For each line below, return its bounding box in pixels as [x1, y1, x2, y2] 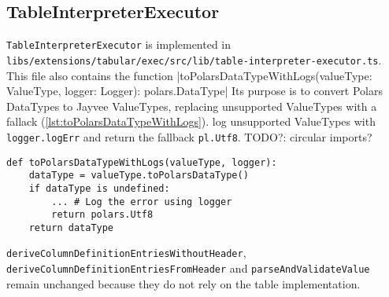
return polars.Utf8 [51, 209, 154, 221]
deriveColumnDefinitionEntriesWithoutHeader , [6, 244, 246, 261]
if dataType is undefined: [28, 182, 170, 194]
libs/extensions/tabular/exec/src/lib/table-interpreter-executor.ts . [6, 51, 382, 68]
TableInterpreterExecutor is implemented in [6, 36, 232, 53]
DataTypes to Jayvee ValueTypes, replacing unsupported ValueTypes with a [6, 97, 377, 114]
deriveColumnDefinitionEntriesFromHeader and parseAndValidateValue [6, 260, 370, 277]
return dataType [28, 222, 114, 233]
